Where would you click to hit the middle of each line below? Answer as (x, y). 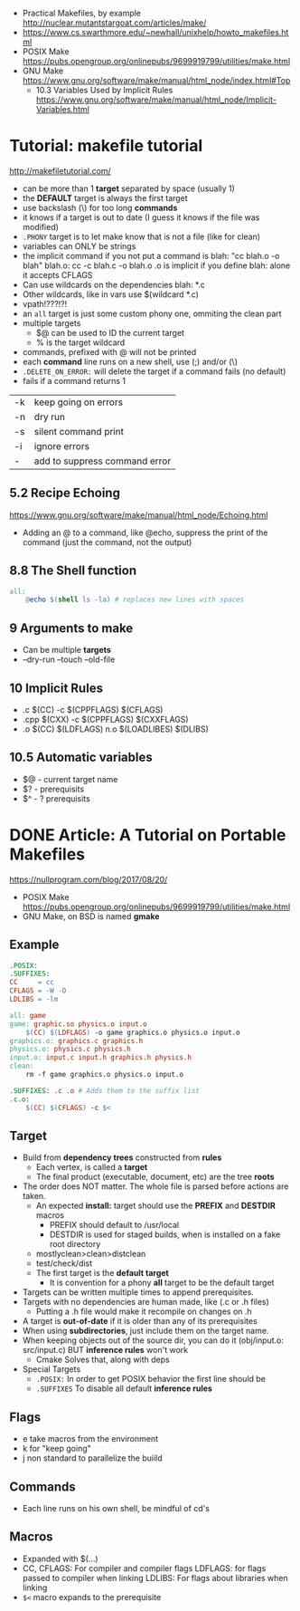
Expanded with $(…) (60, 1558)
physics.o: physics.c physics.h (70, 1050)
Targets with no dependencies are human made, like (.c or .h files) (145, 1302)
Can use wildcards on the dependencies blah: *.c (114, 284)
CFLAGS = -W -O (38, 991)
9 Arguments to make (71, 628)
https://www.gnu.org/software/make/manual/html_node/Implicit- (156, 100)
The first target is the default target (102, 1273)
